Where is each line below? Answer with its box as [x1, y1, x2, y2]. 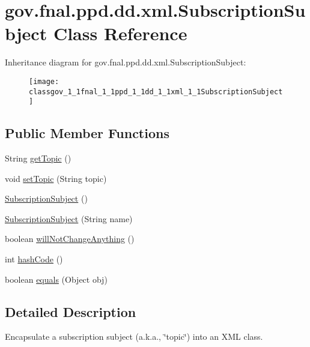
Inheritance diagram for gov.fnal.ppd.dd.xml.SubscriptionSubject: [5, 56, 246, 68]
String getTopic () [5, 152, 71, 164]
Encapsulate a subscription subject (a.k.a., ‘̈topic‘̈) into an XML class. [5, 330, 263, 343]
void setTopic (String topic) [5, 172, 107, 184]
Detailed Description [5, 302, 136, 321]
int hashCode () [5, 253, 63, 265]
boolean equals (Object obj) [5, 273, 108, 285]
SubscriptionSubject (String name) [5, 212, 133, 225]
